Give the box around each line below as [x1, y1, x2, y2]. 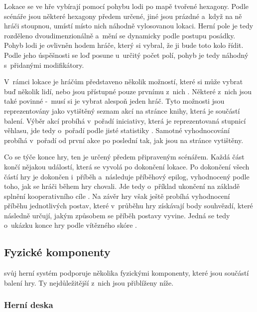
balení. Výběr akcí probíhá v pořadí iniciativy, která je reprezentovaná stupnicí [4, 115, 246, 126]
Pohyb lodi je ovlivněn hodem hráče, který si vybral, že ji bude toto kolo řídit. [4, 40, 244, 50]
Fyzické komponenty [4, 244, 111, 260]
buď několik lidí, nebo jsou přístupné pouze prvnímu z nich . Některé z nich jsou [4, 86, 252, 96]
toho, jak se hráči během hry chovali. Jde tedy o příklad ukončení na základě [4, 181, 240, 191]
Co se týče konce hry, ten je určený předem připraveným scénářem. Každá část [4, 152, 245, 162]
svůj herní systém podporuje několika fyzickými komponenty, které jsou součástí [4, 268, 249, 278]
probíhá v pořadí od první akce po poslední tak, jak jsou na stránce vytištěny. [4, 135, 244, 145]
